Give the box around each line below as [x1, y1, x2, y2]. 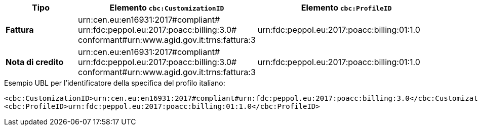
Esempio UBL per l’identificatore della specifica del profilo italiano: [4, 79, 225, 87]
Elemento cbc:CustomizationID [109, 3, 224, 13]
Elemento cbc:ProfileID [301, 3, 392, 13]
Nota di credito [6, 57, 64, 67]
